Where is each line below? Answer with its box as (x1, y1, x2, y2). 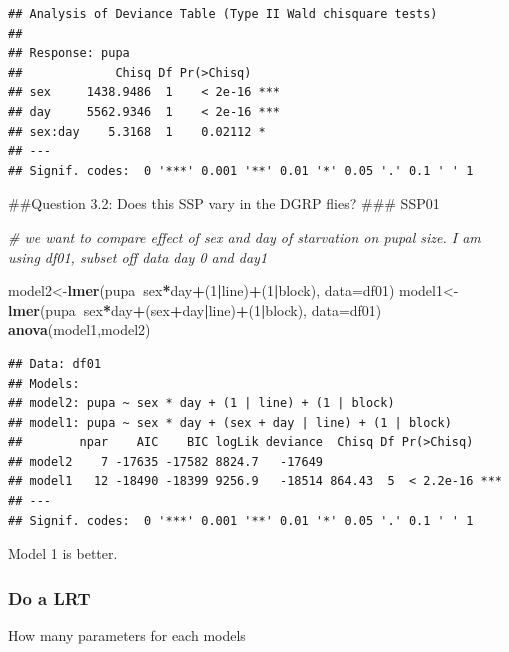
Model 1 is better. (8, 543, 118, 564)
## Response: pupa (8, 46, 130, 61)
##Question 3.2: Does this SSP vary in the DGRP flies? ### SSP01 (8, 193, 440, 214)
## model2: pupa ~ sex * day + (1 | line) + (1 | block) (8, 396, 395, 411)
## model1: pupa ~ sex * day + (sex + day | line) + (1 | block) (8, 415, 452, 430)
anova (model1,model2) (8, 319, 151, 340)
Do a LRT (8, 585, 91, 610)
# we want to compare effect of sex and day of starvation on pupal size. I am (8, 226, 481, 247)
